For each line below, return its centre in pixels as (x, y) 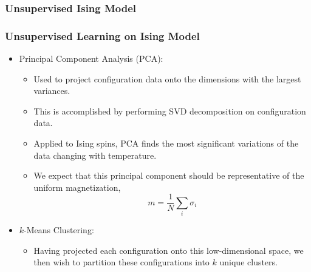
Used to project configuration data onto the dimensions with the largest (167, 78)
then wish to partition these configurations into (121, 262)
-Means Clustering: (59, 230)
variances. (52, 91)
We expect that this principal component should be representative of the (169, 175)
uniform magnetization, (77, 187)
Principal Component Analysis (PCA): (91, 58)
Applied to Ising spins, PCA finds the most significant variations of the (166, 143)
